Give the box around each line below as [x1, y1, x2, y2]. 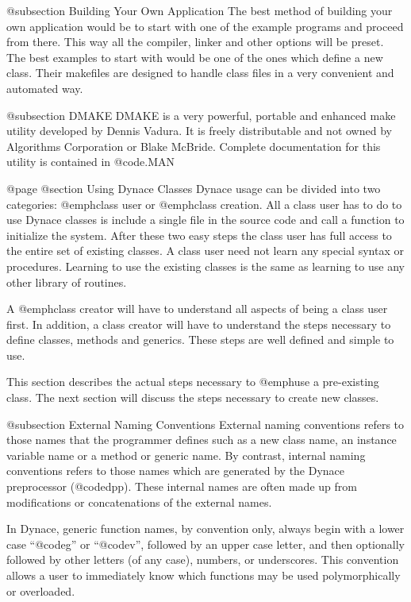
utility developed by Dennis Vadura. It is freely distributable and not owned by [6, 122, 392, 139]
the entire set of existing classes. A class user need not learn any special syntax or [6, 242, 404, 259]
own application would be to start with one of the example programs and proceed [6, 17, 404, 34]
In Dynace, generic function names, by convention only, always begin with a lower [6, 520, 405, 537]
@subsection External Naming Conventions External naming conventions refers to [6, 415, 405, 432]
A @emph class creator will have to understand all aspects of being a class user [6, 300, 388, 317]
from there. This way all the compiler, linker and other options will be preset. [6, 33, 384, 50]
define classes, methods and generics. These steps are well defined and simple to [6, 331, 394, 348]
